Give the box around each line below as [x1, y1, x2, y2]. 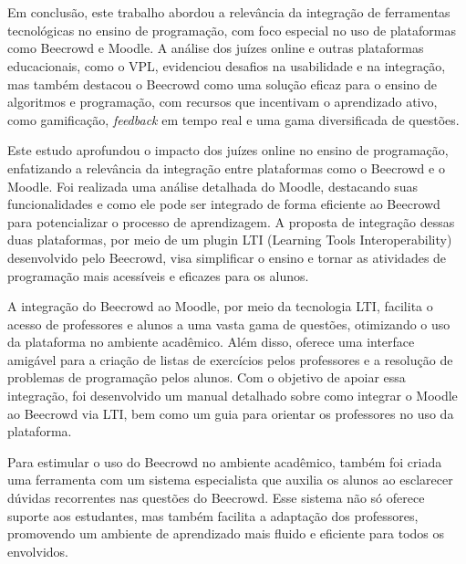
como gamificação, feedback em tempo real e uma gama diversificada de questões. [7, 110, 460, 129]
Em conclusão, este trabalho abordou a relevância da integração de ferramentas [7, 3, 450, 22]
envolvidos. [7, 541, 68, 560]
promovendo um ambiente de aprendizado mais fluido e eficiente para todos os [7, 524, 445, 543]
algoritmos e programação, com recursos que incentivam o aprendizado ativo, [7, 92, 438, 111]
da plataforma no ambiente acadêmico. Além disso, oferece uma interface [7, 332, 415, 351]
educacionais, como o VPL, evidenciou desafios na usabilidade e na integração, [7, 56, 446, 75]
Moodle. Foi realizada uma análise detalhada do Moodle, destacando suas [7, 176, 419, 195]
